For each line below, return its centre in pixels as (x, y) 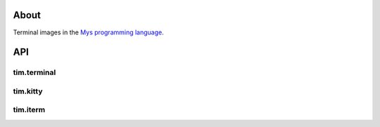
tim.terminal (34, 72)
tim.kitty (28, 91)
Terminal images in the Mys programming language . (89, 32)
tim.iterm (29, 110)
